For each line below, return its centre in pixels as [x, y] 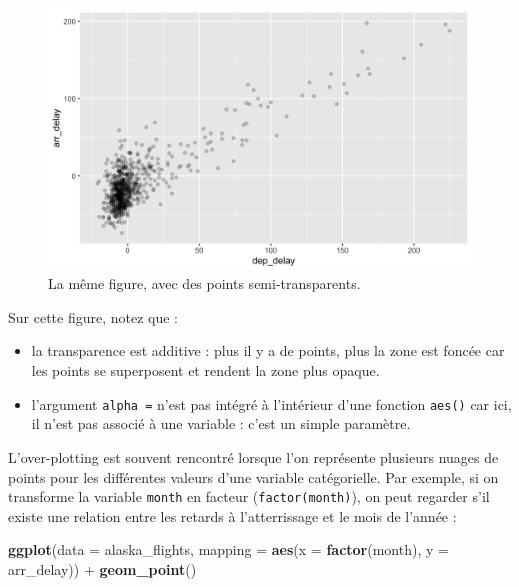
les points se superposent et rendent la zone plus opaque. [205, 370]
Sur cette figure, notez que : [93, 316]
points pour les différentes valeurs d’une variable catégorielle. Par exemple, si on [253, 476]
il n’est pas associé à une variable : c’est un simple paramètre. [221, 423]
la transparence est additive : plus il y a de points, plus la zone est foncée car [268, 350]
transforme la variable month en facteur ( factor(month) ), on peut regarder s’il [249, 496]
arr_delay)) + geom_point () [102, 568]
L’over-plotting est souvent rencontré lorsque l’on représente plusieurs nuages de [253, 456]
